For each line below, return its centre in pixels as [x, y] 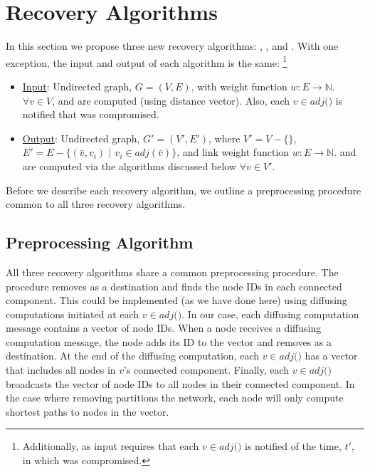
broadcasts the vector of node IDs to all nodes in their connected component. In [180, 383]
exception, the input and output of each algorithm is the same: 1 [147, 61]
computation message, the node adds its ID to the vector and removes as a [169, 341]
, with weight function [239, 86]
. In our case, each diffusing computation [270, 314]
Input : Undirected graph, [77, 86]
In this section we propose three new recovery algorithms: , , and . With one [172, 46]
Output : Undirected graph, [81, 138]
